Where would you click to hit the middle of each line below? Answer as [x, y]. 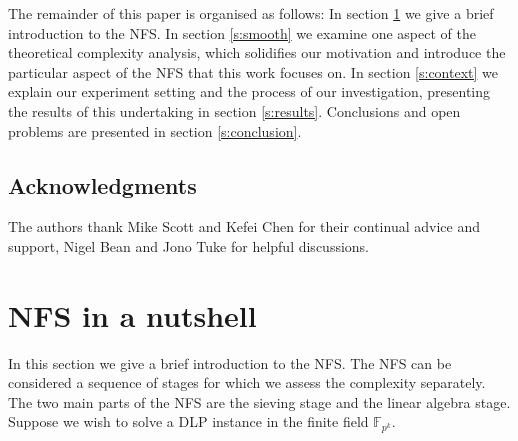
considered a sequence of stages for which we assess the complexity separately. [247, 382]
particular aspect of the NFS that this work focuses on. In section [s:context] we [253, 71]
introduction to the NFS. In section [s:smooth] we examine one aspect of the [242, 32]
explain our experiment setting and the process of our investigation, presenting [249, 91]
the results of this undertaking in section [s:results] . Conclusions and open [234, 110]
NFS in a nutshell [132, 314]
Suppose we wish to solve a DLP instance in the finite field [188, 421]
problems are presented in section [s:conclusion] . [155, 130]
